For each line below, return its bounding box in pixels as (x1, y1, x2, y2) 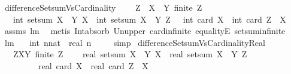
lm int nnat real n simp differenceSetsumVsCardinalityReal (4, 36, 265, 48)
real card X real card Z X (38, 59, 148, 72)
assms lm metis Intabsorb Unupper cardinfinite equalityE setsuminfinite (4, 24, 286, 37)
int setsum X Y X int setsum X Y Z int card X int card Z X (13, 13, 286, 25)
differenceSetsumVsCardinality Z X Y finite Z (4, 1, 202, 13)
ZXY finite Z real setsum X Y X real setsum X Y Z (13, 48, 247, 60)
